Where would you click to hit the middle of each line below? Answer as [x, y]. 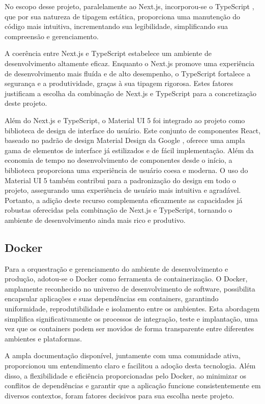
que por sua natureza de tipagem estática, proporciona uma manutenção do [123, 16]
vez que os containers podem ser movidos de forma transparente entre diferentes [129, 328]
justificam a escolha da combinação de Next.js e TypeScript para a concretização [130, 93]
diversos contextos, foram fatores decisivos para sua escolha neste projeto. [120, 395]
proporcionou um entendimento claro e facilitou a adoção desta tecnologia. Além [130, 366]
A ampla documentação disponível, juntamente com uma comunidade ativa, [123, 355]
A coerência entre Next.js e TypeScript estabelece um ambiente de [108, 53]
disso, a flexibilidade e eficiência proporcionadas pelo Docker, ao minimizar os [126, 375]
